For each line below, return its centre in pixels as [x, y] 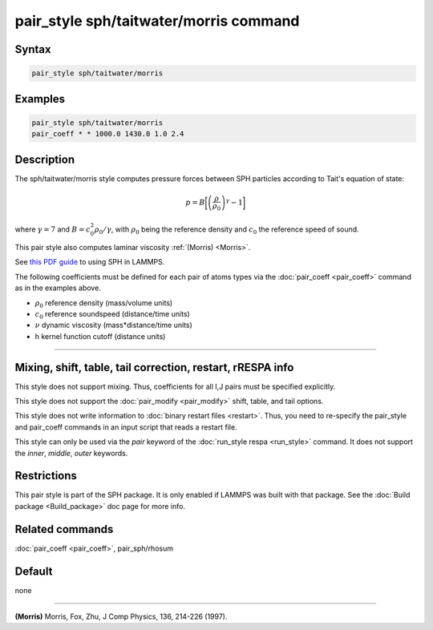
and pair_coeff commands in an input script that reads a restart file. [126, 427]
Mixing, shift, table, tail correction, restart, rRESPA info [154, 367]
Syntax [33, 49]
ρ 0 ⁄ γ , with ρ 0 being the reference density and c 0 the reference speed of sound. [227, 230]
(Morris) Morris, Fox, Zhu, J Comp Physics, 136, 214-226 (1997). [121, 616]
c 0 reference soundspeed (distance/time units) [112, 315]
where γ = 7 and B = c [53, 229]
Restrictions [46, 476]
